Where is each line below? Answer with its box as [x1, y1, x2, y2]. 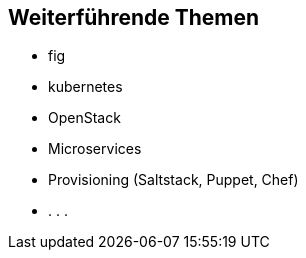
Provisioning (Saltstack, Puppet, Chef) [48, 171, 299, 189]
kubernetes [48, 78, 123, 96]
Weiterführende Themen [8, 5, 260, 30]
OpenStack [48, 109, 121, 127]
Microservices [48, 140, 142, 158]
